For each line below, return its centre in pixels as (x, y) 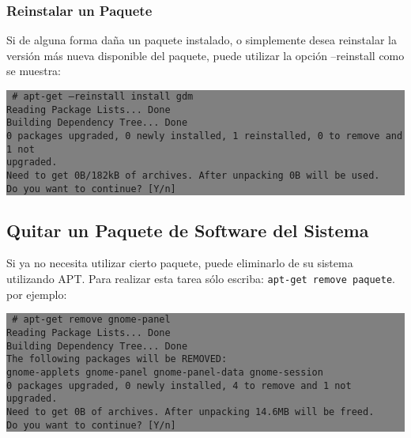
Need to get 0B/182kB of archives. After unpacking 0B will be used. (193, 175)
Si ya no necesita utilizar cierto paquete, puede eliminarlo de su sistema (180, 263)
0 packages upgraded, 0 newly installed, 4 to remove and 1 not (179, 385)
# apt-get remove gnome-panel (91, 320)
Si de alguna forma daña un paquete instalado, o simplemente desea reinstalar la (202, 40)
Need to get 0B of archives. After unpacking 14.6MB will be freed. (190, 412)
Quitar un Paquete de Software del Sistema (188, 230)
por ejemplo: (37, 294)
